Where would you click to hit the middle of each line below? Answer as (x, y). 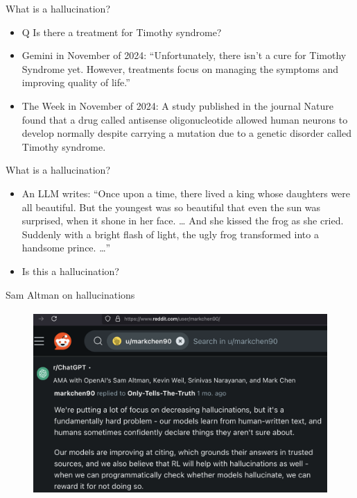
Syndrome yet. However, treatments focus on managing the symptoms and (180, 68)
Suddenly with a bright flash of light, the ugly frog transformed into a (170, 234)
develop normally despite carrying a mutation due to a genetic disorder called (186, 133)
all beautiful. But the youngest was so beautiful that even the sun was (171, 207)
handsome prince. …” (66, 248)
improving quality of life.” (76, 82)
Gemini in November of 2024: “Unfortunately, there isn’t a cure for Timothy (184, 55)
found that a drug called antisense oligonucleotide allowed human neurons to (185, 119)
